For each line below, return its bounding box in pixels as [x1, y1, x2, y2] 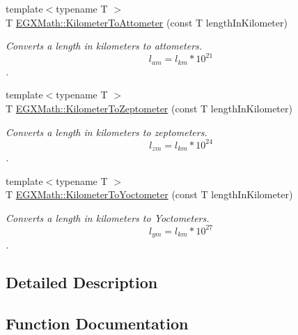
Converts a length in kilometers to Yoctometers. [6, 210, 210, 225]
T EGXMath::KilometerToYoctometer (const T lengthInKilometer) [6, 187, 293, 202]
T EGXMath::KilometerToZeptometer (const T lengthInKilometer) [6, 100, 292, 115]
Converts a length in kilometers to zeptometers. [6, 124, 207, 139]
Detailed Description [6, 271, 158, 293]
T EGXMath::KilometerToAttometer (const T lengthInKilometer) [6, 15, 288, 29]
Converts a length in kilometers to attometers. [6, 38, 203, 53]
